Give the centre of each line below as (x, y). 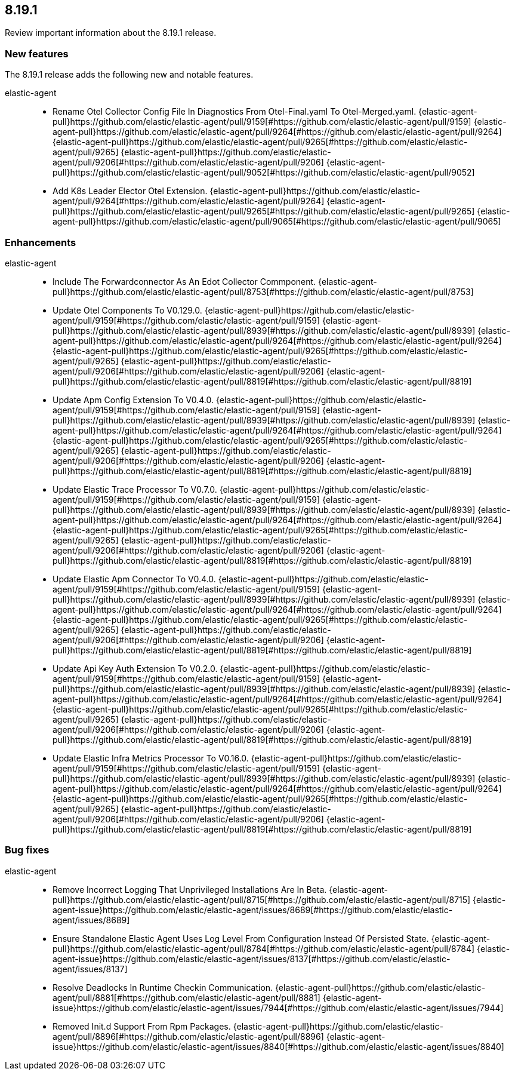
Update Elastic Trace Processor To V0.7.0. (135, 489)
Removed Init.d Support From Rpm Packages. (142, 1026)
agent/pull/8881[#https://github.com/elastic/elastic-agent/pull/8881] (186, 997)
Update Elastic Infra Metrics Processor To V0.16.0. (151, 758)
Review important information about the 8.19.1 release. (111, 33)
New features (37, 53)
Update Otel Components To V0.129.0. (127, 310)
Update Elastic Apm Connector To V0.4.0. (134, 579)
